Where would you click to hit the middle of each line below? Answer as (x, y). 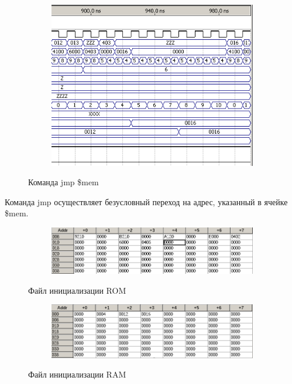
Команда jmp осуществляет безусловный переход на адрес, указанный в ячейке (146, 201)
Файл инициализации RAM (77, 374)
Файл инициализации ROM (77, 290)
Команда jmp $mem (63, 182)
